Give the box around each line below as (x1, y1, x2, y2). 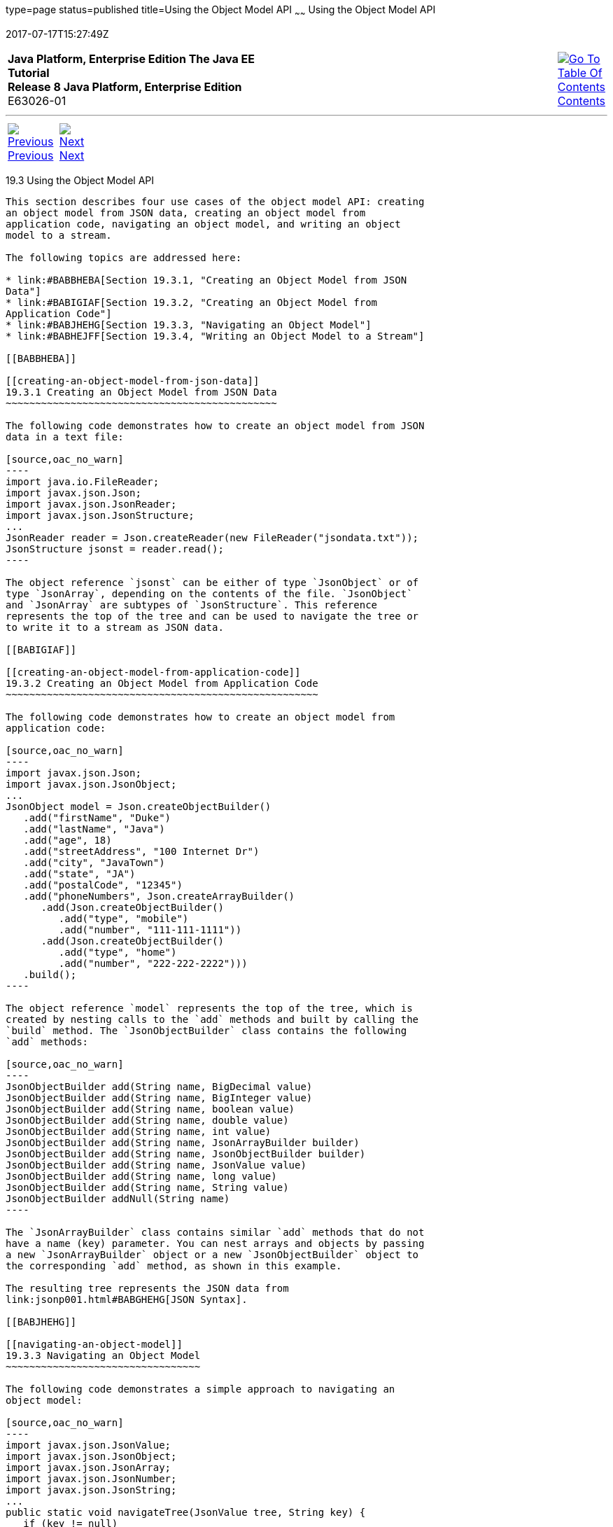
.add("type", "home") (58, 946, 177, 958)
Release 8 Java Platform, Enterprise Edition (8, 79, 242, 94)
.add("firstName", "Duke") (23, 811, 171, 823)
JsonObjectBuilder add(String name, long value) (6, 1170, 277, 1182)
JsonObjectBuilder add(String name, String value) (6, 1181, 289, 1193)
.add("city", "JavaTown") (23, 856, 165, 868)
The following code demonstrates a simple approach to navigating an (6, 1383, 395, 1395)
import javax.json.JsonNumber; (6, 1472, 177, 1484)
